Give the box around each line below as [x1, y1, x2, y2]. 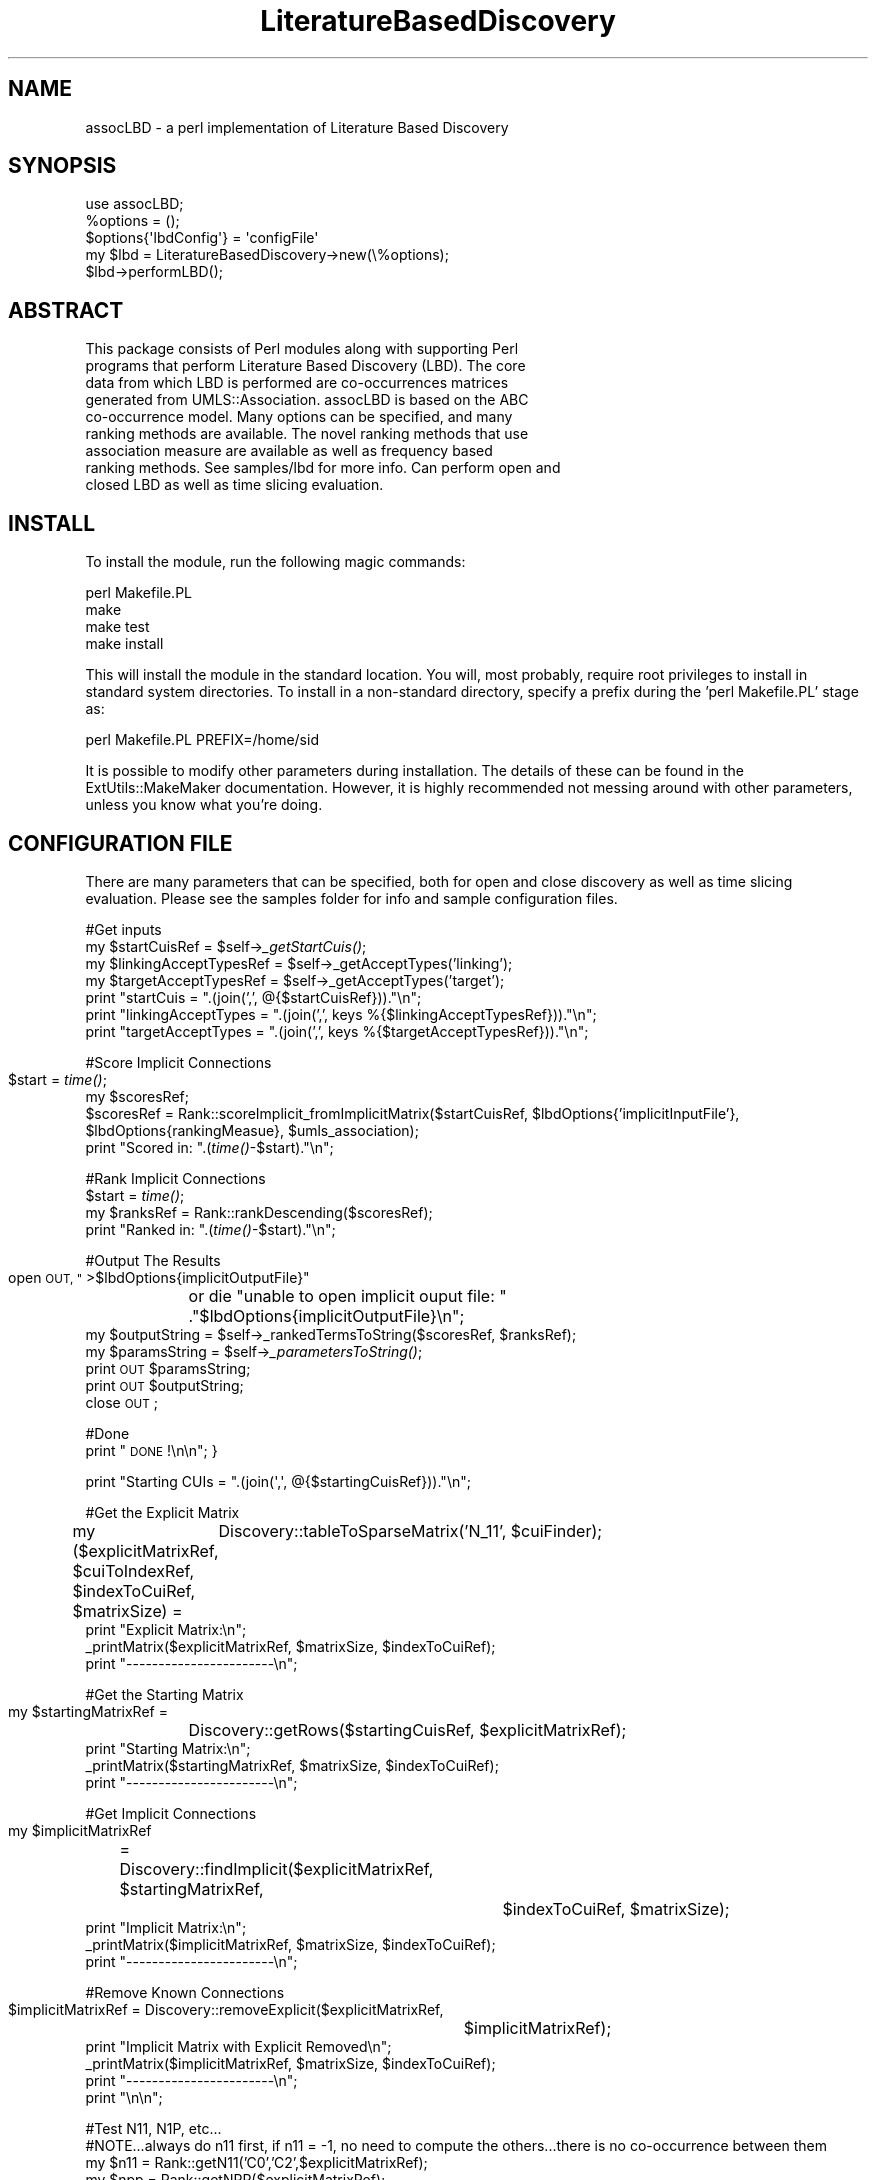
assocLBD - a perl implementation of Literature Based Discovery [85, 118, 509, 136]
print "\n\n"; [85, 2088, 163, 2106]
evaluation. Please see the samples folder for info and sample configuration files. [85, 889, 618, 907]
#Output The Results [85, 1251, 221, 1269]
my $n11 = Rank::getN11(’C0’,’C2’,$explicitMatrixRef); [85, 2153, 428, 2171]
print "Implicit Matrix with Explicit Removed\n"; [85, 2037, 392, 2055]
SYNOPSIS [8, 153, 117, 179]
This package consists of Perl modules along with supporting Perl [85, 340, 519, 358]
